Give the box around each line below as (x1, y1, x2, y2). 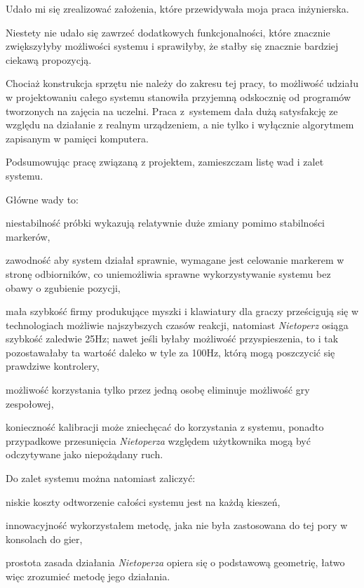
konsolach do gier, (6, 531, 83, 546)
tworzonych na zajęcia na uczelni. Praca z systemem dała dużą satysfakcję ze (6, 103, 338, 118)
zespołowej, (6, 396, 54, 410)
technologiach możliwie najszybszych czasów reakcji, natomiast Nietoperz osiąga (6, 317, 349, 332)
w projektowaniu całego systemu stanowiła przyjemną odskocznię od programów (6, 89, 351, 104)
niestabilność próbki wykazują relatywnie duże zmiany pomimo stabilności (6, 215, 325, 230)
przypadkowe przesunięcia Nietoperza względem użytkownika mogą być (6, 433, 311, 448)
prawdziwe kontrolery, (6, 359, 100, 373)
